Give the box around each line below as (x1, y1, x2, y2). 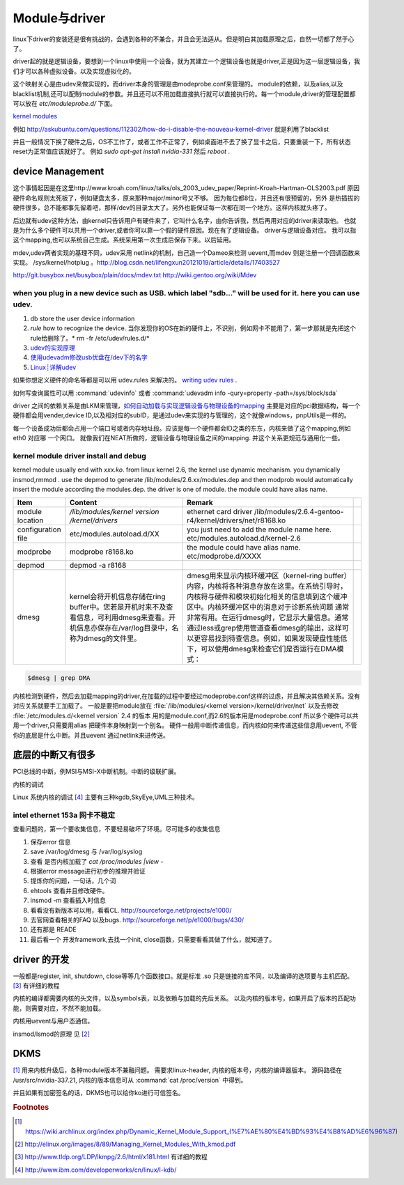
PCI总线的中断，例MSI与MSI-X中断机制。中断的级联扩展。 (13, 767, 180, 776)
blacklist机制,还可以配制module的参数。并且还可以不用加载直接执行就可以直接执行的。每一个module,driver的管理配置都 (13, 89, 356, 98)
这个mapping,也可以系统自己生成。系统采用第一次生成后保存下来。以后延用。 (13, 235, 235, 244)
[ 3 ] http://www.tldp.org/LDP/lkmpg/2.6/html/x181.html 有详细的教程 (15, 1153, 208, 1161)
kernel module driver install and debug (13, 451, 146, 460)
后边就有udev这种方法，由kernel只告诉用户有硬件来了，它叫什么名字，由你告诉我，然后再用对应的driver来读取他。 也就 (13, 216, 357, 224)
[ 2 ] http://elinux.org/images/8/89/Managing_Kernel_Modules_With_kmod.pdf (15, 1140, 236, 1149)
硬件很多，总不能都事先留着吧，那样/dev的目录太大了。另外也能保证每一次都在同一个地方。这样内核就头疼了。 (13, 203, 331, 212)
